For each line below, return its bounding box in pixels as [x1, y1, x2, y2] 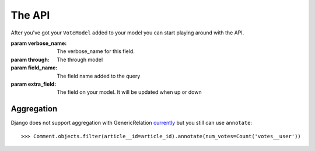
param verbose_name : [10, 40, 67, 47]
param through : [10, 56, 50, 63]
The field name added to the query [57, 72, 141, 79]
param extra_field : [10, 80, 57, 87]
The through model [57, 56, 103, 63]
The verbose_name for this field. [57, 48, 135, 55]
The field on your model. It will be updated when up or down [57, 89, 202, 96]
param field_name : [10, 64, 58, 71]
